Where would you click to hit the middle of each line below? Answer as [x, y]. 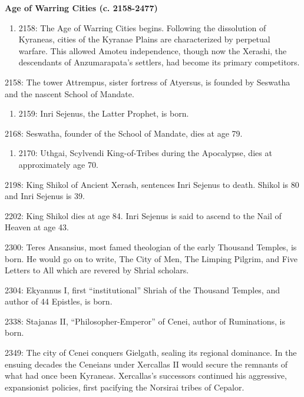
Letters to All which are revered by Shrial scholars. [97, 270]
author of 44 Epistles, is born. [59, 301]
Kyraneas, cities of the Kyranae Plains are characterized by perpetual [144, 39]
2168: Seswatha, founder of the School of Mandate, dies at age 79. [124, 133]
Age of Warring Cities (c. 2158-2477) [81, 8]
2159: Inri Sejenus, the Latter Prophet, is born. [104, 113]
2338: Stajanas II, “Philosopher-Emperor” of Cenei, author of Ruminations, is [145, 321]
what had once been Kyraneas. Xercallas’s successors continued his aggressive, [146, 376]
